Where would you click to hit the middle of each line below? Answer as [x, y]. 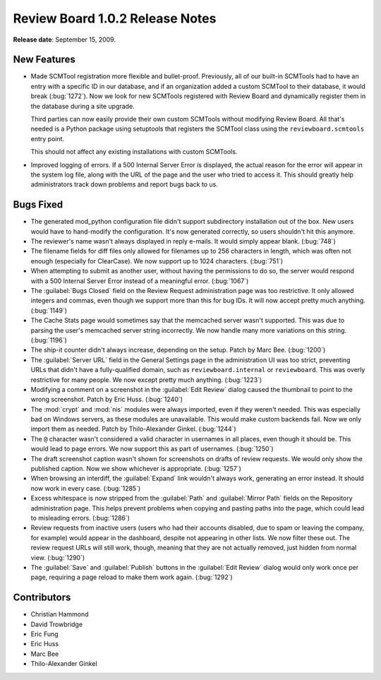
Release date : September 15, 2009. [65, 40]
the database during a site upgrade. [83, 106]
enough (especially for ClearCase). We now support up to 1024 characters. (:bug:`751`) [157, 261]
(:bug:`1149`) [49, 310]
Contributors [42, 598]
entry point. [48, 138]
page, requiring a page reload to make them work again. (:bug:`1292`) [132, 577]
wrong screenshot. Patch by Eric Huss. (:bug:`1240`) [107, 400]
